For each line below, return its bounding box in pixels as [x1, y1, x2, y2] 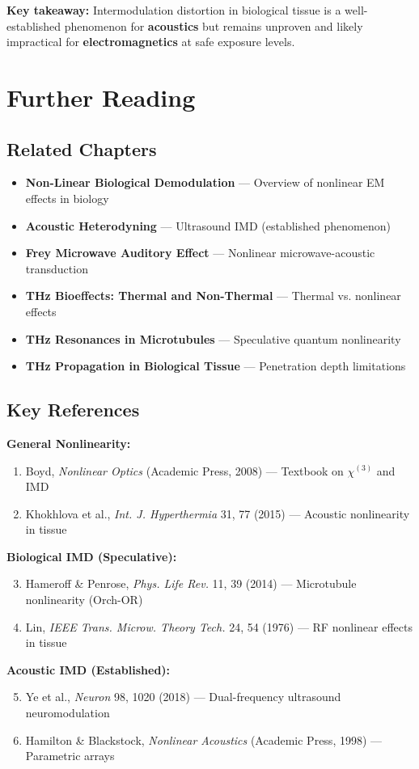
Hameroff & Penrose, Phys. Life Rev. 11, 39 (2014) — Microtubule [25, 575, 357, 592]
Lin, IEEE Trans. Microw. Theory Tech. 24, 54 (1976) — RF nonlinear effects [25, 618, 413, 635]
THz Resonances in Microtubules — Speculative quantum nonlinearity [25, 330, 401, 347]
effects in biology [25, 189, 109, 206]
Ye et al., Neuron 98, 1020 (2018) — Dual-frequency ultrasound [25, 688, 341, 705]
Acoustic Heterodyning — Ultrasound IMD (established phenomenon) [25, 217, 391, 234]
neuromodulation [25, 704, 110, 721]
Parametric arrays [25, 747, 115, 764]
